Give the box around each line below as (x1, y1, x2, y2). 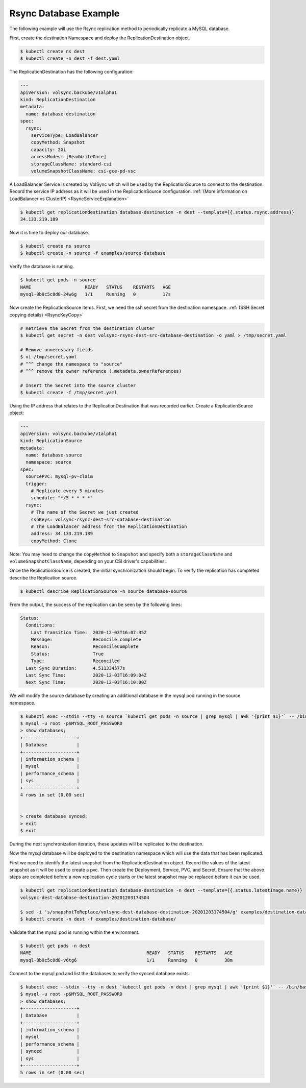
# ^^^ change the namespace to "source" (20, 361, 122, 367)
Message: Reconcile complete (31, 636, 141, 642)
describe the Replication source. (9, 574, 78, 581)
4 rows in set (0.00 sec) (20, 792, 85, 797)
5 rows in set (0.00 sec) (20, 1070, 85, 1076)
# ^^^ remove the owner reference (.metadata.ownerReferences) (20, 368, 182, 374)
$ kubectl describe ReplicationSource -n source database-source (20, 588, 187, 594)
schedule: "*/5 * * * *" (31, 495, 93, 501)
